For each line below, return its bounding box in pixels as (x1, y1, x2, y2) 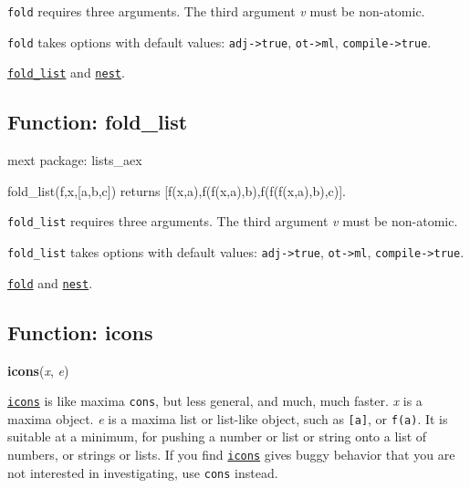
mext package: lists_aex (7, 151, 142, 170)
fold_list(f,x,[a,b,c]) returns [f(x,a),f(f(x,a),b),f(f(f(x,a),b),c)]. (7, 181, 346, 200)
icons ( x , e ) (7, 360, 69, 379)
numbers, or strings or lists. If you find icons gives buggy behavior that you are (7, 445, 455, 464)
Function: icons (7, 317, 153, 346)
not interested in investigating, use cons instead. (7, 462, 278, 482)
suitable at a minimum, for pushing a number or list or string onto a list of (7, 427, 427, 446)
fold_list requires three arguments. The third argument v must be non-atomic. (7, 212, 458, 231)
